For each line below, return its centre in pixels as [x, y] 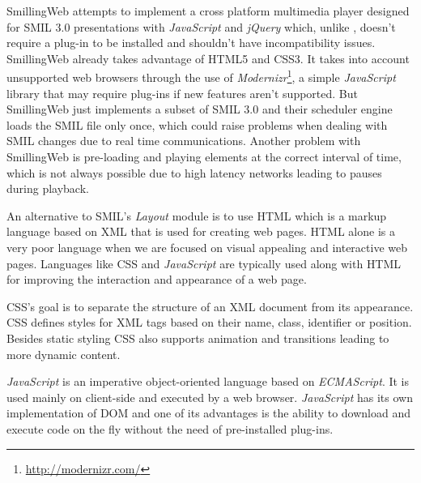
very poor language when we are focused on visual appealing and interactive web [207, 247]
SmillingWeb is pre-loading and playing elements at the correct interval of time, [204, 156]
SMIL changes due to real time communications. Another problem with [184, 141]
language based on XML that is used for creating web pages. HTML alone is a [201, 231]
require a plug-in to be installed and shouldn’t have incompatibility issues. [191, 43]
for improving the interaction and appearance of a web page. [157, 279]
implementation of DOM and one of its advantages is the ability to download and [209, 413]
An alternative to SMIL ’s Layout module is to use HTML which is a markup [197, 215]
